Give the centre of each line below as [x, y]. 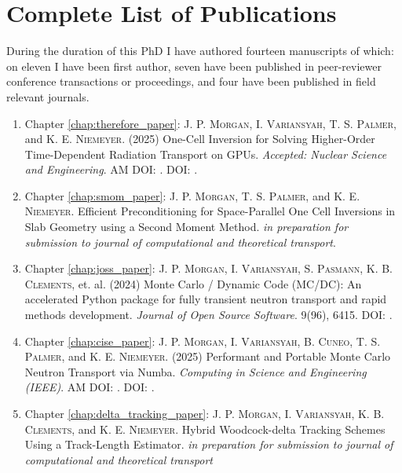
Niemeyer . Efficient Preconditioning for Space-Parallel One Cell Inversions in [210, 211]
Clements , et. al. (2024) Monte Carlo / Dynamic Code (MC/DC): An [193, 283]
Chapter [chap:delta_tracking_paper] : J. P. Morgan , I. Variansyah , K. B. [205, 413]
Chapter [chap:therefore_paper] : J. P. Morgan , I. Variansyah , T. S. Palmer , [210, 123]
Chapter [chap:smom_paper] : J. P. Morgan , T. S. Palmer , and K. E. [192, 195]
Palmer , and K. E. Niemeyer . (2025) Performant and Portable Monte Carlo [208, 356]
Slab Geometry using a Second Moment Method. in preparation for [186, 227]
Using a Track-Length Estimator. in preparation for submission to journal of [209, 444]
